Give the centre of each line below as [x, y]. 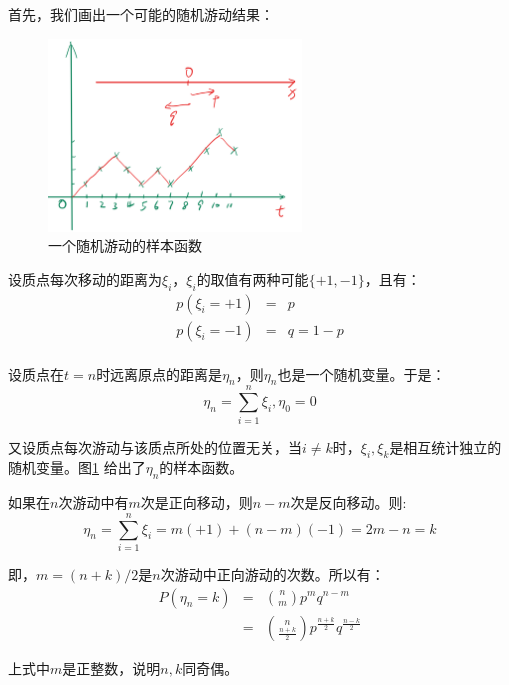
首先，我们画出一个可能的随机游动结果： [141, 14]
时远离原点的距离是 [159, 373]
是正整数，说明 [111, 667]
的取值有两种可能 [252, 278]
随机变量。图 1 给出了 [77, 467]
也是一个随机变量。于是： [361, 373]
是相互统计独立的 [445, 446]
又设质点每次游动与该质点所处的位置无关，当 [155, 446]
